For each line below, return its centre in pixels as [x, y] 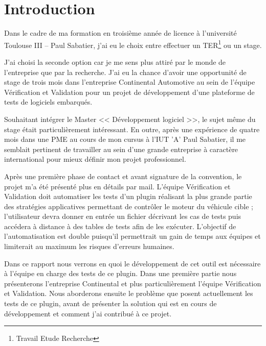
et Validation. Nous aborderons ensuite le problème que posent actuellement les [129, 293]
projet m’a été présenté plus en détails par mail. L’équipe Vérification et [117, 186]
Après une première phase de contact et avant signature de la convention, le [123, 176]
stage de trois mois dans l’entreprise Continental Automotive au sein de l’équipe [130, 82]
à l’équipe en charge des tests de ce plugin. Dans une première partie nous [120, 273]
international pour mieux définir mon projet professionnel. [95, 159]
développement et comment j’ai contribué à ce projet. [88, 313]
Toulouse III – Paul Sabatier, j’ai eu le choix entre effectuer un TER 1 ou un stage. [133, 44]
